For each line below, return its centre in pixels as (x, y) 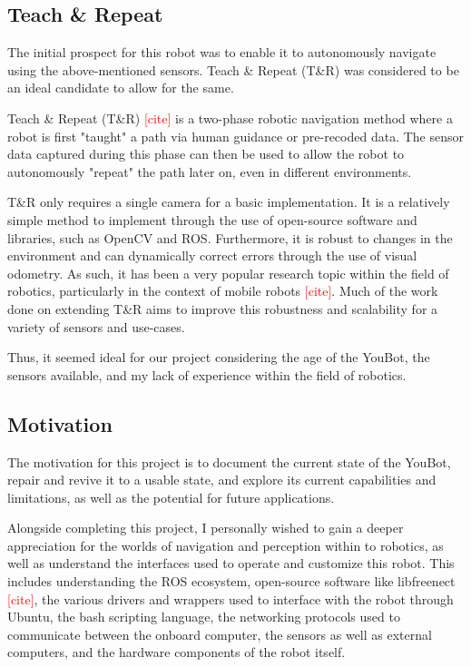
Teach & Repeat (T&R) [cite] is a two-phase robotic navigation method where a (230, 118)
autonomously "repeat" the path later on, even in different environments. (210, 171)
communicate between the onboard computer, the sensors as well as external (220, 634)
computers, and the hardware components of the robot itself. (177, 652)
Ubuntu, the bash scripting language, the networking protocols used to (204, 617)
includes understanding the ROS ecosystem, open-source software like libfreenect (231, 581)
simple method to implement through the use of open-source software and (212, 219)
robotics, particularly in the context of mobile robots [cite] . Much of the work (223, 291)
